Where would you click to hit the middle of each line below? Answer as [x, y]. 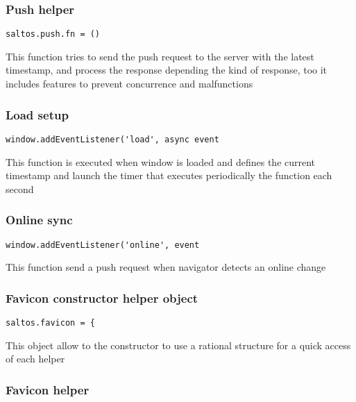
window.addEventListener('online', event [103, 245]
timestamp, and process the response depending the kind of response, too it [167, 70]
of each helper [35, 359]
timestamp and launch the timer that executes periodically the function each [169, 175]
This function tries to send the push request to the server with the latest [160, 56]
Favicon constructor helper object [102, 298]
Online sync [39, 220]
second [20, 189]
